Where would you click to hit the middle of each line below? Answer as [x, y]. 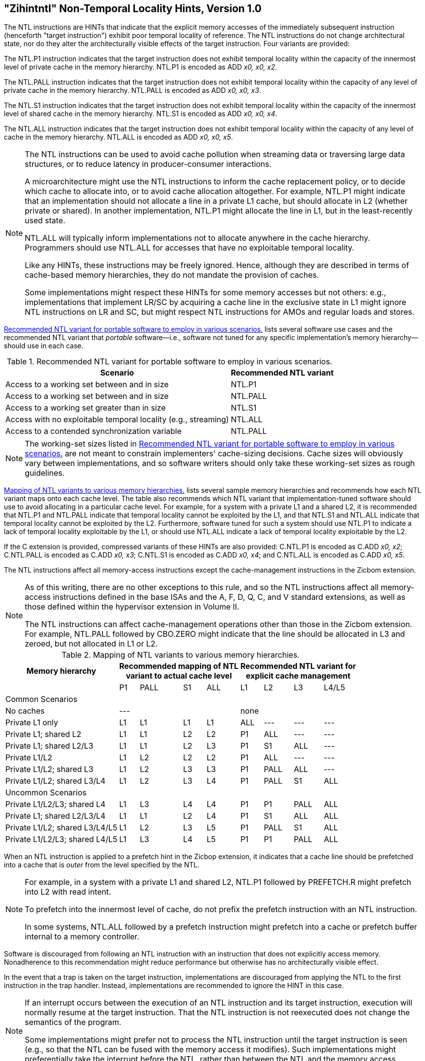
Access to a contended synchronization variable [93, 431]
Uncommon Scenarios [46, 793]
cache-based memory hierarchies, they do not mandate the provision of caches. [172, 275]
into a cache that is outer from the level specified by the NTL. [102, 865]
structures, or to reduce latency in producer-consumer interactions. [148, 164]
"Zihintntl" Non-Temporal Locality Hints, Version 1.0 [133, 9]
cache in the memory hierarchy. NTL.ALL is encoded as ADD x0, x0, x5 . [119, 137]
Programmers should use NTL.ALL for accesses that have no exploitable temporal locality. [190, 248]
